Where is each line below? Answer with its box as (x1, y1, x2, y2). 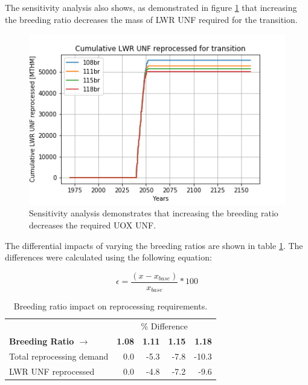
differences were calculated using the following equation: (5, 251, 212, 264)
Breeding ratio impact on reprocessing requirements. (13, 300, 208, 312)
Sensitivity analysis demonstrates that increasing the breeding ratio (29, 207, 278, 219)
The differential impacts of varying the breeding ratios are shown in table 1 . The (5, 239, 303, 251)
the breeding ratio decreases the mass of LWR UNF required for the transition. (5, 13, 298, 25)
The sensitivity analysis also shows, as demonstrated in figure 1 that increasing (5, 1, 297, 13)
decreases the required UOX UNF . (29, 219, 156, 231)
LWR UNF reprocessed (9, 364, 95, 377)
